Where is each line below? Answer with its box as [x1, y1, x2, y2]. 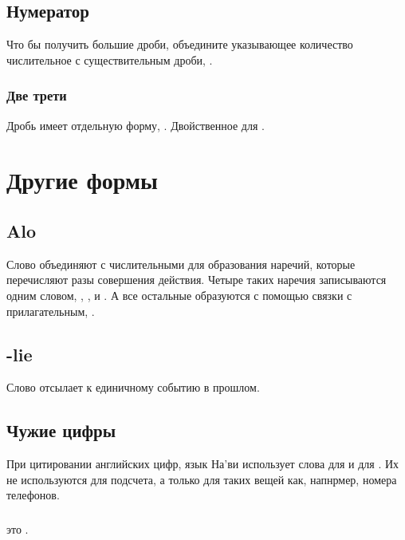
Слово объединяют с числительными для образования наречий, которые [6, 255, 356, 272]
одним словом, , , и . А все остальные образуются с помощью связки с [6, 286, 352, 303]
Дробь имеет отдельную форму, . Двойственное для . [6, 116, 265, 133]
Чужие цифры [6, 418, 116, 443]
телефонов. [6, 487, 60, 503]
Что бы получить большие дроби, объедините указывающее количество [6, 36, 353, 53]
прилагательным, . [6, 302, 95, 319]
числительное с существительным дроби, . [6, 51, 213, 68]
